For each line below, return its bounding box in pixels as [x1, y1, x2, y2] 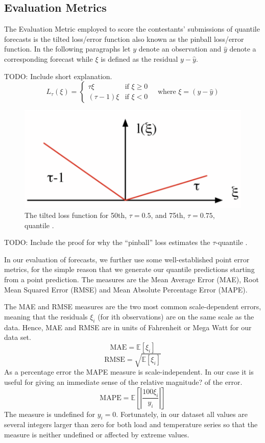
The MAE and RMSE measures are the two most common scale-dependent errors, [4, 301, 261, 312]
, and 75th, [151, 210, 185, 220]
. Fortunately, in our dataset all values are [116, 408, 248, 419]
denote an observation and [138, 43, 222, 54]
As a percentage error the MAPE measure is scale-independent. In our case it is [4, 366, 254, 377]
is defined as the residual [101, 53, 178, 64]
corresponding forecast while [4, 53, 93, 64]
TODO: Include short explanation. [4, 70, 112, 81]
